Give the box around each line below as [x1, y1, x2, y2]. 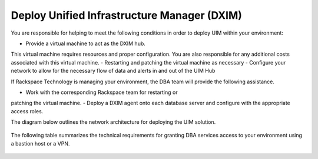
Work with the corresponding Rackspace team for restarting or [25, 89, 178, 96]
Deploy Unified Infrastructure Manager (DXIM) [11, 9, 243, 22]
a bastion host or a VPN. [11, 140, 70, 147]
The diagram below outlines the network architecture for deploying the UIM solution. [11, 119, 216, 126]
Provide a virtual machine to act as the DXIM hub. [25, 40, 145, 47]
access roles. [11, 107, 44, 114]
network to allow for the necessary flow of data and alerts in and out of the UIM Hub [11, 67, 216, 75]
